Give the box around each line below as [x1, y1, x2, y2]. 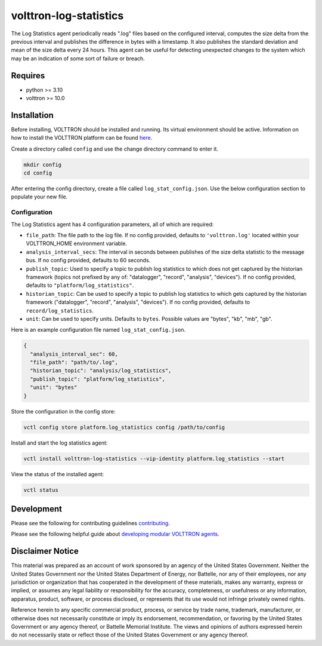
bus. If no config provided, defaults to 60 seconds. [26, 257, 151, 264]
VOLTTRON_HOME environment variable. [26, 240, 128, 247]
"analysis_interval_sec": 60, [30, 350, 119, 357]
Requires [11, 71, 45, 81]
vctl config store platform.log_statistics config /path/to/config [23, 424, 225, 430]
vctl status [23, 486, 59, 493]
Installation [11, 110, 54, 120]
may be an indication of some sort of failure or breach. [11, 54, 145, 62]
